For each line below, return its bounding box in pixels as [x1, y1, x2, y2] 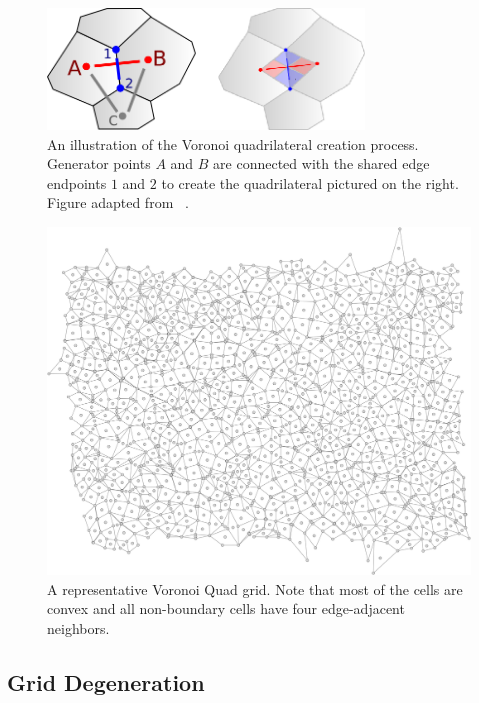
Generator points [47, 153, 151, 174]
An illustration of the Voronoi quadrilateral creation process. [47, 133, 419, 154]
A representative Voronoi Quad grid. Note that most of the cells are [47, 578, 463, 599]
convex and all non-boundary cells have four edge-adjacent [47, 598, 405, 619]
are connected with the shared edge [213, 153, 430, 174]
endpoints [47, 172, 107, 193]
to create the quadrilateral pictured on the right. [161, 172, 459, 193]
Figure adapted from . [47, 192, 189, 213]
